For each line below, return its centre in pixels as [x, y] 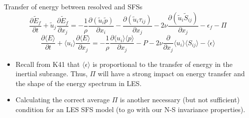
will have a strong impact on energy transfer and [171, 74]
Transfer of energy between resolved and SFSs [73, 6]
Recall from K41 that [48, 64]
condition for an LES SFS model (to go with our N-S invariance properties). [130, 109]
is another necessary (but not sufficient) [180, 100]
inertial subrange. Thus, [51, 74]
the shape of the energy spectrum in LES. [78, 83]
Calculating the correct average [62, 100]
